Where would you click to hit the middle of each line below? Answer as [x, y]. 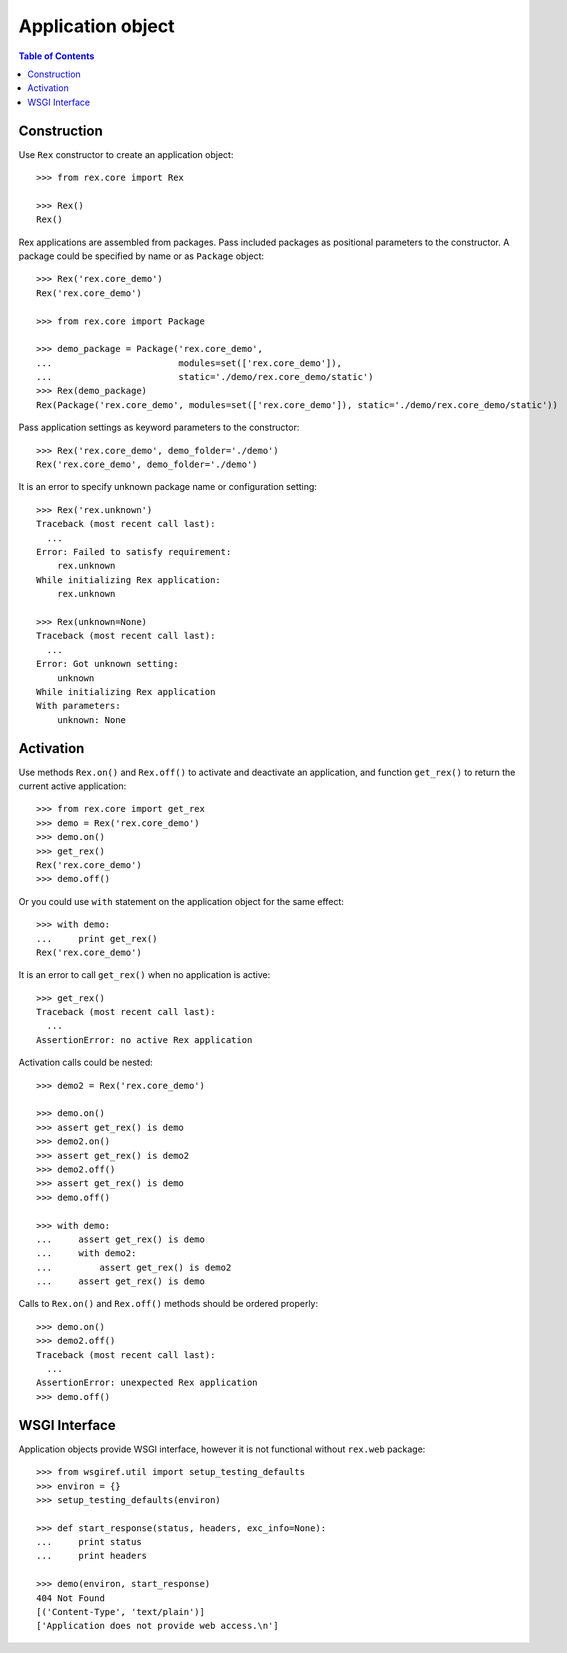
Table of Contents [56, 56]
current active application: [72, 786]
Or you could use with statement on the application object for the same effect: [181, 901]
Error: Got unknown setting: [107, 664]
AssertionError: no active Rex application [144, 1039]
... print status [89, 1542]
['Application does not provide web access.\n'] [157, 1626]
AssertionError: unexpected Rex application [147, 1383]
